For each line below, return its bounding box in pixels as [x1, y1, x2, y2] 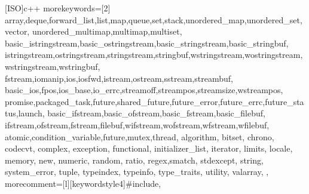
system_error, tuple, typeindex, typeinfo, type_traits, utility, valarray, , [5, 165, 269, 178]
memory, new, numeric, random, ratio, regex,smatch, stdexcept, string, [5, 153, 264, 166]
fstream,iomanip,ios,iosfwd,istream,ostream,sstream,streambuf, [5, 72, 233, 84]
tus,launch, [5, 107, 45, 119]
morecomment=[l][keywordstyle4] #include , [5, 177, 161, 189]
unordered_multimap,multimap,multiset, [32, 25, 182, 38]
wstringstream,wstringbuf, [5, 60, 100, 72]
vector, [5, 25, 30, 38]
